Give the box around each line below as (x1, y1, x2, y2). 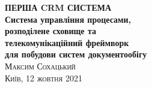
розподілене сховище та (5, 25, 96, 37)
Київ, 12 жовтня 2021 (5, 71, 82, 84)
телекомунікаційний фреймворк (5, 36, 129, 48)
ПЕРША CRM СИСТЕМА (5, 1, 112, 13)
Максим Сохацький (5, 59, 76, 72)
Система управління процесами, (5, 13, 132, 25)
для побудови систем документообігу (5, 48, 147, 60)
